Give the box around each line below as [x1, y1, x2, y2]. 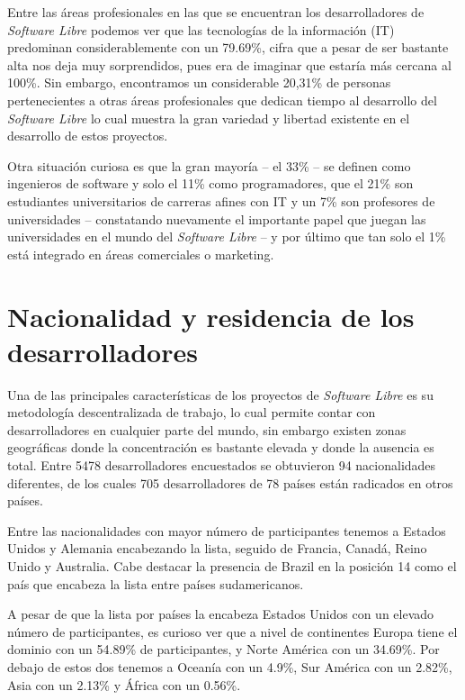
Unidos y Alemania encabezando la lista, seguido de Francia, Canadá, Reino [7, 539, 427, 558]
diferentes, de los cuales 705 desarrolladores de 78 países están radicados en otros [7, 473, 453, 492]
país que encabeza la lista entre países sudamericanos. [7, 574, 304, 593]
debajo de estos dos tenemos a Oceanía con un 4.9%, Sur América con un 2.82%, [7, 657, 452, 676]
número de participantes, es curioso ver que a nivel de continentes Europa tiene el [7, 622, 458, 641]
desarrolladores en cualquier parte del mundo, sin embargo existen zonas [7, 420, 407, 439]
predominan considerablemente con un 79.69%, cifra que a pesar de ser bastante [7, 38, 449, 57]
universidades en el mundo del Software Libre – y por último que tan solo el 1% [7, 227, 446, 246]
